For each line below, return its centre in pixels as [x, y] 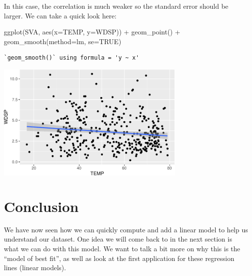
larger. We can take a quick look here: [60, 15]
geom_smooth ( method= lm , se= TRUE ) [63, 41]
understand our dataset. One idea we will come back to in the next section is [118, 239]
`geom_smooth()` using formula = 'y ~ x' [72, 58]
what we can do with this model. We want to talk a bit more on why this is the [122, 248]
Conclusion [41, 206]
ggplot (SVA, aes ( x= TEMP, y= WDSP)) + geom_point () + [92, 32]
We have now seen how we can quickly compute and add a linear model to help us [126, 229]
